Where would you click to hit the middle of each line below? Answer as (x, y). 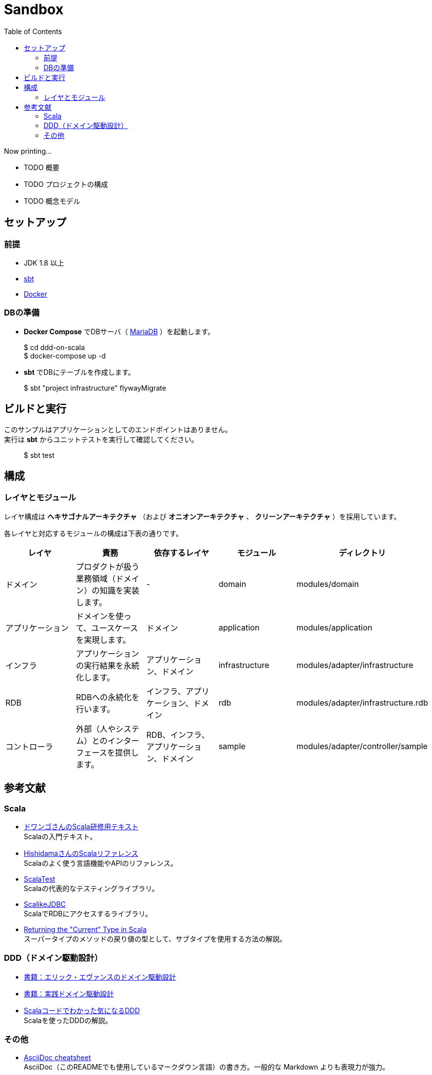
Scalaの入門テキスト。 (60, 836)
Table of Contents (33, 31)
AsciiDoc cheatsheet (57, 1057)
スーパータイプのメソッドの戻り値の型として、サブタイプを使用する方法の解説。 (155, 939)
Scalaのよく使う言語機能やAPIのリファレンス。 (101, 863)
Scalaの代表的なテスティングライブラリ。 (91, 888)
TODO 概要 (42, 167)
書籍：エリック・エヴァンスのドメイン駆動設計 (100, 977)
